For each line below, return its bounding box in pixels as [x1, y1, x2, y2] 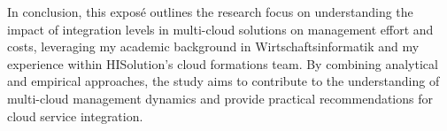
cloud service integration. [7, 106, 143, 125]
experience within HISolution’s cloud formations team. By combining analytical [7, 54, 438, 73]
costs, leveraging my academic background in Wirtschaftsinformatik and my [7, 37, 420, 56]
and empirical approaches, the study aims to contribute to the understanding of [7, 72, 440, 90]
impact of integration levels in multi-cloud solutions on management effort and [7, 19, 434, 38]
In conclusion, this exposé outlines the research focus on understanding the [7, 3, 413, 20]
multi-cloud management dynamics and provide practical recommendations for [7, 89, 433, 107]
